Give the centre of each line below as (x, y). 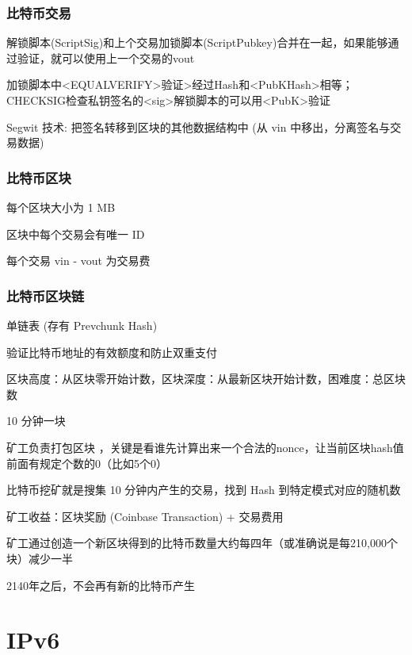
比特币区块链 (46, 295)
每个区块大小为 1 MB (61, 207)
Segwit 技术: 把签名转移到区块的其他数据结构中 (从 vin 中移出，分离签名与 (198, 126)
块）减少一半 (40, 558)
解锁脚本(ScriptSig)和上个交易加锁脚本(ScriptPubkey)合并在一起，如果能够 (197, 42)
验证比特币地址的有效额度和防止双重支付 (112, 352)
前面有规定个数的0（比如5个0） (87, 463)
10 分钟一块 (36, 421)
